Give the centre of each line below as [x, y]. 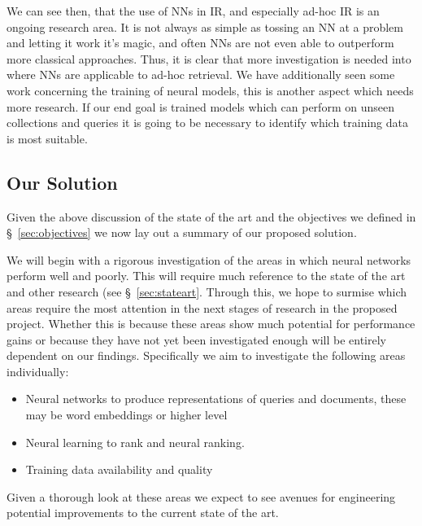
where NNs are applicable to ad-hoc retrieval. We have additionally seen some [201, 75]
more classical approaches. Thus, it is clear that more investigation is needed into [209, 58]
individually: [38, 371]
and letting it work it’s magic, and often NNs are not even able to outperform [200, 43]
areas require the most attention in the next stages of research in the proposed [202, 307]
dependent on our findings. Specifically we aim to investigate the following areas [206, 355]
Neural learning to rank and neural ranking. [135, 442]
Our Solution [62, 182]
